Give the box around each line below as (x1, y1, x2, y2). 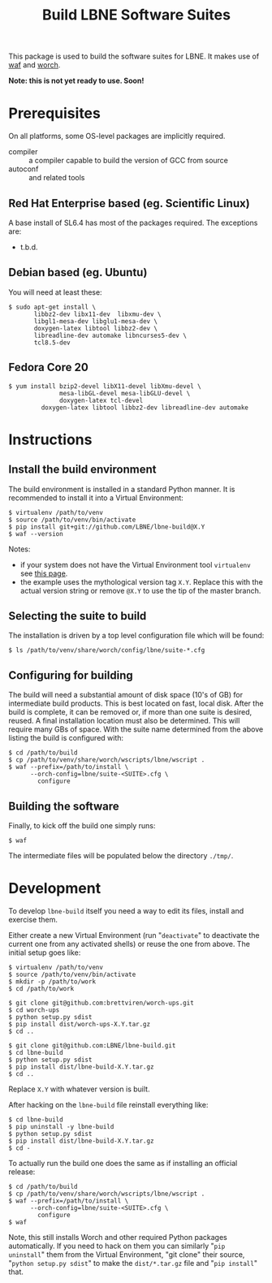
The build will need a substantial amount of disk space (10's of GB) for (8, 690, 244, 700)
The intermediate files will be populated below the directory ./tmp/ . (8, 851, 234, 860)
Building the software (8, 799, 119, 813)
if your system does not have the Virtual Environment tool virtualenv (19, 559, 251, 569)
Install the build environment (8, 463, 157, 477)
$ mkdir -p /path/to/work (8, 977, 96, 986)
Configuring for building (8, 668, 133, 682)
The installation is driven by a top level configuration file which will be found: (8, 631, 265, 641)
